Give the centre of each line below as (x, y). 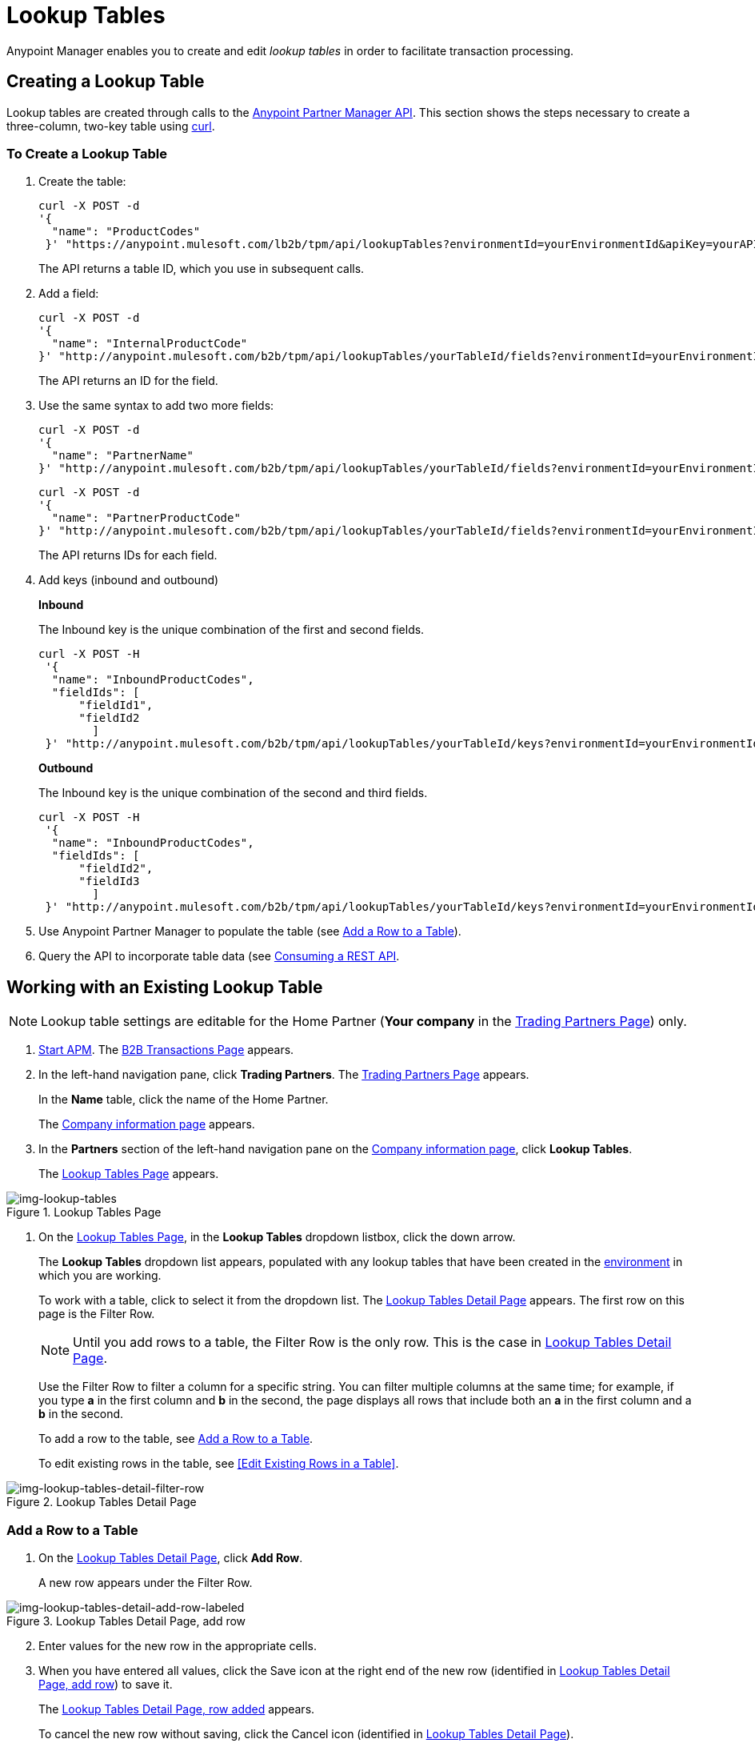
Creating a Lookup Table (106, 82)
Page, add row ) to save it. (106, 1684)
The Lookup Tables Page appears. (129, 1174)
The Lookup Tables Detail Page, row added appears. (177, 1709)
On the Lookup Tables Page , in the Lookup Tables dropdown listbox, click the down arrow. (277, 1237)
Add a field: (69, 294)
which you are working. (100, 1276)
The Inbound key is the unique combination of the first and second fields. (232, 630)
